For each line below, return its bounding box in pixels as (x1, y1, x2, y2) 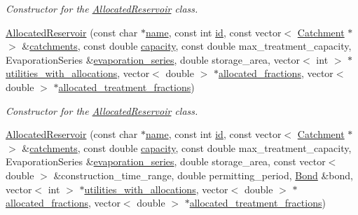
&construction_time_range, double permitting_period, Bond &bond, (53, 167, 353, 182)
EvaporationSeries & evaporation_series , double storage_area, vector (6, 52, 301, 67)
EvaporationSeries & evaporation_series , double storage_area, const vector (6, 154, 326, 169)
